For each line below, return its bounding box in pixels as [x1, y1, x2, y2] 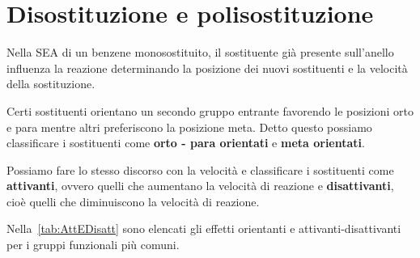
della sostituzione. [6, 75, 95, 92]
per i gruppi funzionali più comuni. [6, 236, 180, 253]
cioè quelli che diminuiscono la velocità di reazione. [6, 192, 260, 209]
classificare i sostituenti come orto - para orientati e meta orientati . [6, 134, 365, 151]
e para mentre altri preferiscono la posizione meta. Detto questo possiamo [6, 118, 372, 135]
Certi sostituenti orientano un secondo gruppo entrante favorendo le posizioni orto [6, 102, 414, 119]
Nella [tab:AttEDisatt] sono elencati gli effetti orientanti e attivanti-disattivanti [6, 220, 401, 237]
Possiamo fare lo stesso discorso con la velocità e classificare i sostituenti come [6, 161, 394, 178]
